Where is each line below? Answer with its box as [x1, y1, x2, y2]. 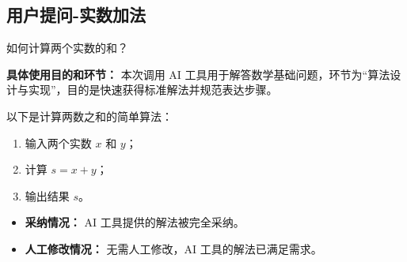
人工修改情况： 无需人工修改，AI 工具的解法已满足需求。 [25, 240, 322, 256]
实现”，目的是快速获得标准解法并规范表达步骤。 [28, 81, 278, 98]
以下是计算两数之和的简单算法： [6, 107, 173, 124]
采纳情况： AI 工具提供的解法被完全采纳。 [25, 214, 245, 230]
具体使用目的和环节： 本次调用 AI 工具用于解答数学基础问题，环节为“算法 [6, 65, 390, 82]
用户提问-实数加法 [6, 2, 146, 27]
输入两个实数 [25, 134, 92, 151]
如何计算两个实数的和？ [6, 39, 128, 56]
